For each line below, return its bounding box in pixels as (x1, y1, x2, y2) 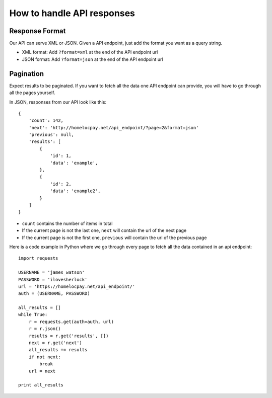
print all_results (18, 382, 64, 388)
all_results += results (28, 347, 88, 353)
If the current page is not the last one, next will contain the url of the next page (22, 227, 187, 233)
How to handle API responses (9, 8, 135, 19)
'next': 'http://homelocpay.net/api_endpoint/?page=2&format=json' (28, 125, 199, 130)
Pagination (9, 69, 44, 78)
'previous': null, (28, 132, 75, 138)
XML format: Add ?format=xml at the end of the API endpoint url (22, 49, 158, 55)
